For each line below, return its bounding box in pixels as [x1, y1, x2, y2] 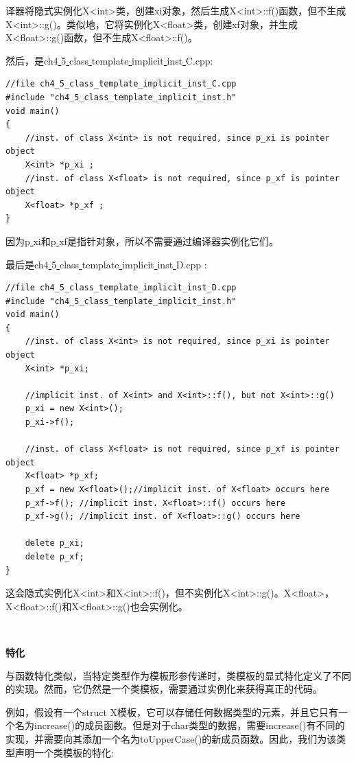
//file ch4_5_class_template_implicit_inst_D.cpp [5, 283, 237, 293]
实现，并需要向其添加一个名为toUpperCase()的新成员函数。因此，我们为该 [5, 731, 337, 745]
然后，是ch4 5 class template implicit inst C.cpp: [5, 53, 213, 67]
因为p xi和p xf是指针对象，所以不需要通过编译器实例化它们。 [5, 233, 278, 248]
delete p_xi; [25, 538, 84, 548]
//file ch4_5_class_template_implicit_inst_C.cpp [5, 79, 237, 89]
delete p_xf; [25, 551, 84, 562]
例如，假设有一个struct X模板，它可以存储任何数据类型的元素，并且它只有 [5, 704, 339, 719]
